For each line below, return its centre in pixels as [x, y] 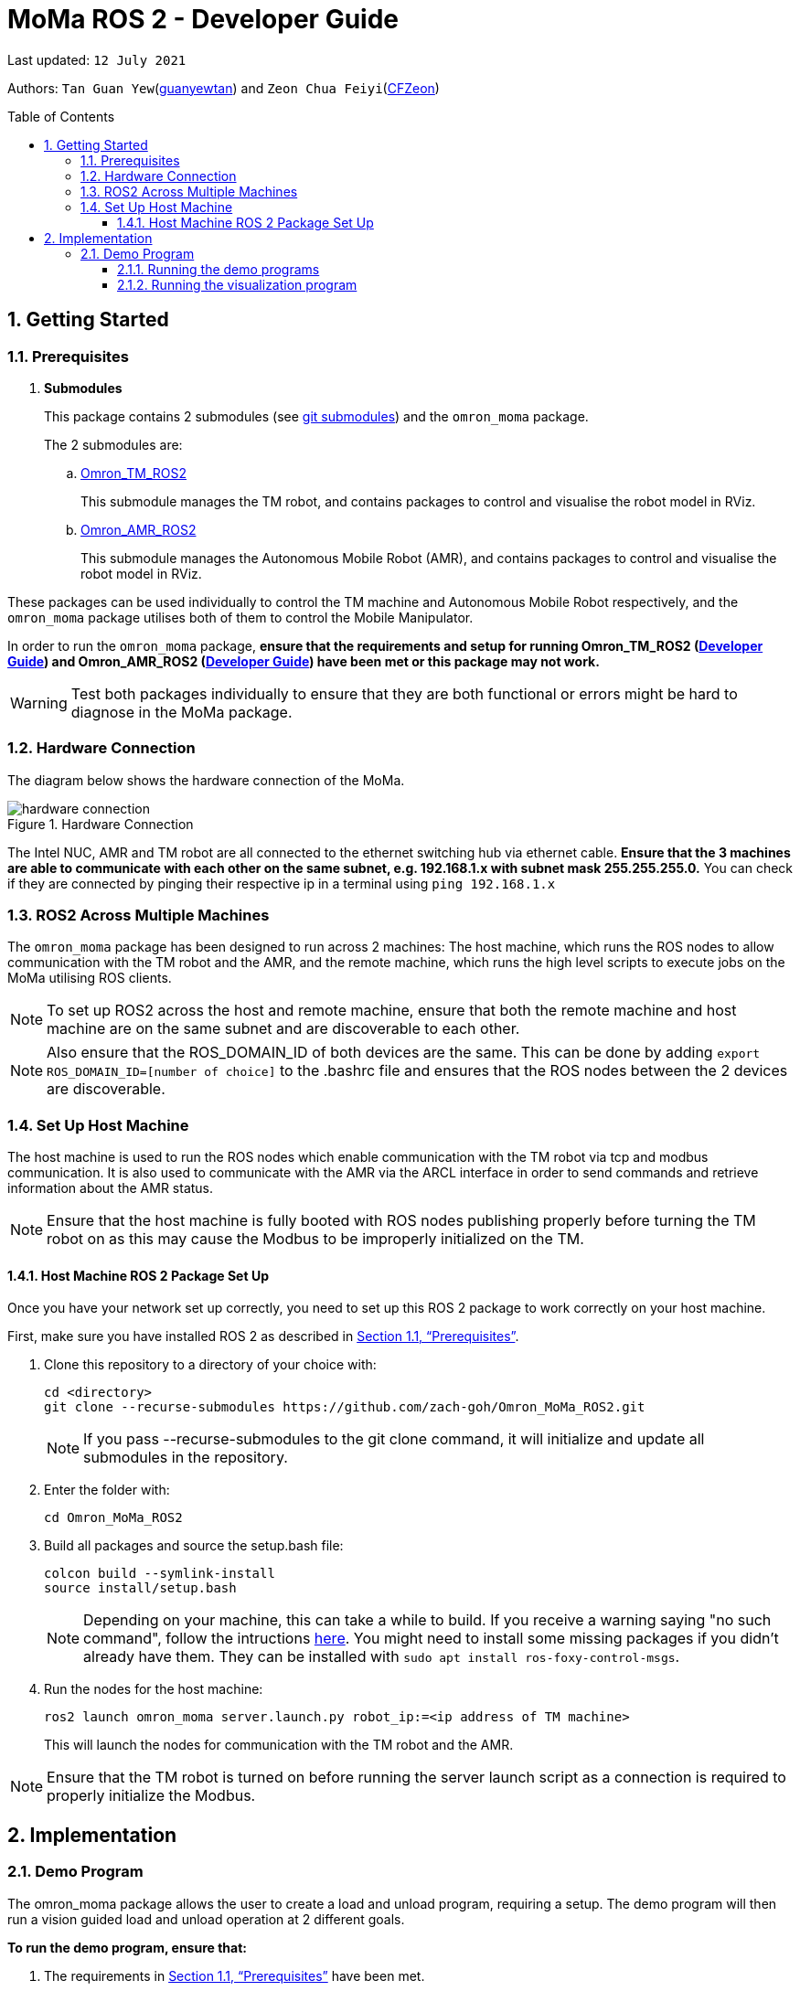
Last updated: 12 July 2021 [97, 59]
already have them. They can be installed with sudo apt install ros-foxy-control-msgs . [382, 1657]
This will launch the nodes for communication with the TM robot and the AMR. [279, 1745]
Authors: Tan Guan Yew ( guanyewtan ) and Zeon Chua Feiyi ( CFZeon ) [224, 88]
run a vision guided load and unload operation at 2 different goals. [206, 1919]
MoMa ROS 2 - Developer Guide [203, 19]
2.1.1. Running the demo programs [219, 269]
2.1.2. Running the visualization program [237, 284]
